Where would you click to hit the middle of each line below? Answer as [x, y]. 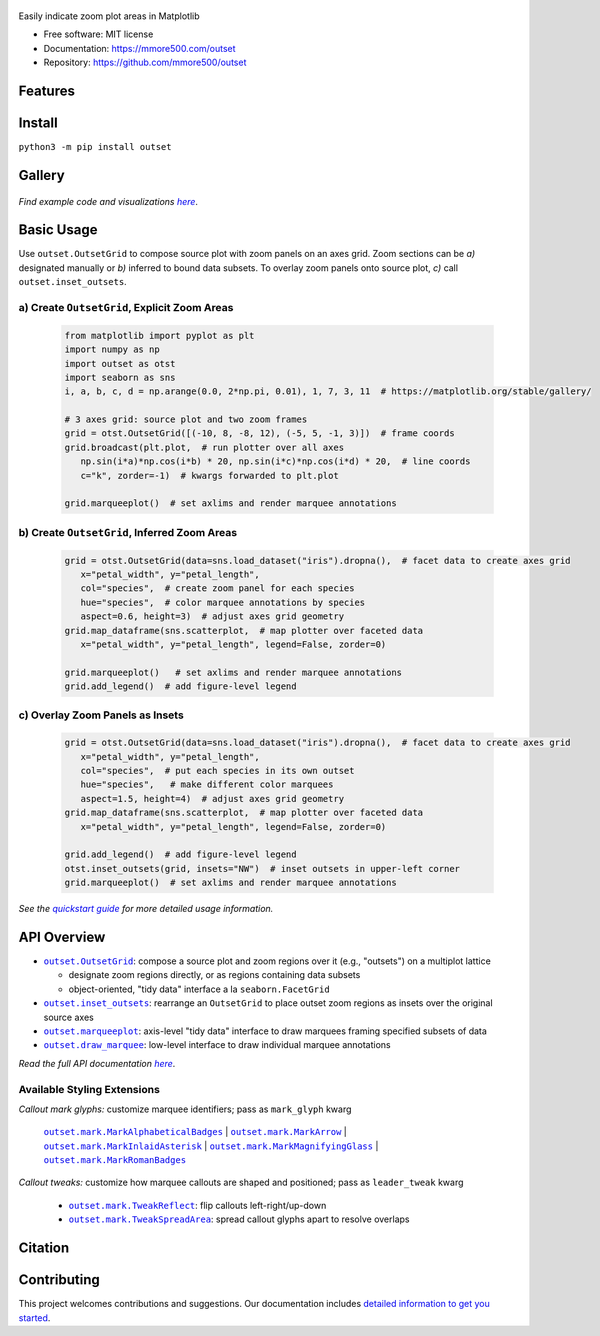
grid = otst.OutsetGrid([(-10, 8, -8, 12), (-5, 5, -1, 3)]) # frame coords [259, 433]
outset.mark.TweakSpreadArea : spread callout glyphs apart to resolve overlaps [239, 1219]
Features [46, 90]
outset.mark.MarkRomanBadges [115, 1160]
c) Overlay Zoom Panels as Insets [101, 715]
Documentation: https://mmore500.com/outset [139, 48]
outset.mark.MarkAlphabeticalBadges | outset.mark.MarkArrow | [195, 1132]
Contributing [59, 1280]
